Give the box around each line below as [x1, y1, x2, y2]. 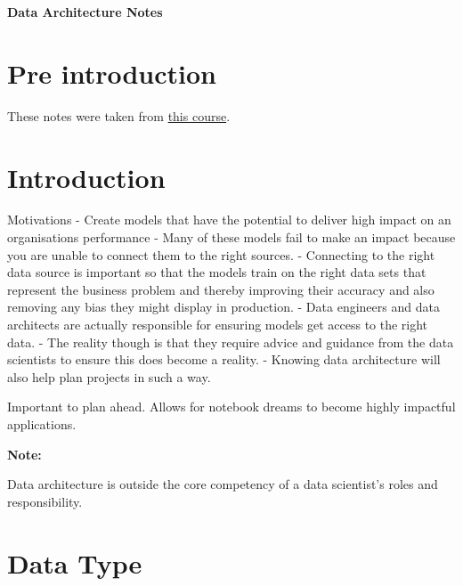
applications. [7, 414, 77, 433]
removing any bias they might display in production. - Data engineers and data [7, 297, 440, 316]
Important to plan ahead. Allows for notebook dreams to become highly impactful [7, 397, 456, 416]
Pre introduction [7, 54, 217, 91]
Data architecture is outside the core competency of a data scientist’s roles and [7, 475, 438, 493]
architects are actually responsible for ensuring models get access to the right [7, 315, 428, 333]
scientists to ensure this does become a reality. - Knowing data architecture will [7, 350, 441, 369]
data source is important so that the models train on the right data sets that [7, 263, 426, 281]
